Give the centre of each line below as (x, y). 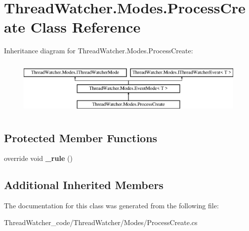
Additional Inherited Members (84, 185)
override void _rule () (38, 158)
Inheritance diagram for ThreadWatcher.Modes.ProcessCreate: (99, 51)
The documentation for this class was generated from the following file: (111, 206)
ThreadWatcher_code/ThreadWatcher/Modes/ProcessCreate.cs (101, 222)
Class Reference (85, 27)
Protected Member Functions (81, 137)
